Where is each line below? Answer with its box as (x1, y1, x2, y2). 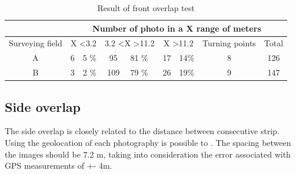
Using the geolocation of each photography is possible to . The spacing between (5, 137, 291, 149)
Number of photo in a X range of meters (92, 22, 261, 34)
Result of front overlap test (97, 2, 195, 13)
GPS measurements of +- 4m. (5, 159, 112, 172)
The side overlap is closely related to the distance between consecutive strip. (5, 125, 280, 137)
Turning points (202, 37, 256, 49)
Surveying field (9, 37, 62, 49)
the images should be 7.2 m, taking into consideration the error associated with (5, 148, 291, 160)
